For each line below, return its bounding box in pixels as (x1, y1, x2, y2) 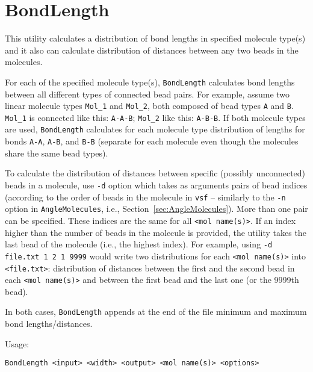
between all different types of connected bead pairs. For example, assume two (5, 87, 290, 100)
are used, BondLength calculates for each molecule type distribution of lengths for (5, 123, 305, 135)
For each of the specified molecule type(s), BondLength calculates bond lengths (5, 75, 295, 88)
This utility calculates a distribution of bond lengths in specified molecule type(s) (5, 32, 306, 45)
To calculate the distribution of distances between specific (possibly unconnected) (5, 167, 306, 179)
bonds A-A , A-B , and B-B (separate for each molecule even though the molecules (5, 135, 299, 147)
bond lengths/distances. (5, 317, 93, 330)
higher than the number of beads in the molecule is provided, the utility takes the (5, 226, 306, 238)
